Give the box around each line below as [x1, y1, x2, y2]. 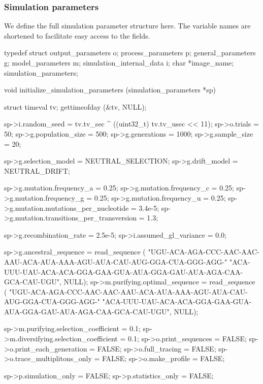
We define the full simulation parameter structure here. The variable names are [4, 20, 251, 31]
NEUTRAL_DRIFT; [4, 165, 70, 176]
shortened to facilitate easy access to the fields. [4, 30, 150, 41]
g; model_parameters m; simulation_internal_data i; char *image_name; [4, 57, 234, 68]
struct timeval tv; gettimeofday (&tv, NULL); [4, 101, 147, 112]
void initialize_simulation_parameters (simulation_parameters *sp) [4, 84, 216, 95]
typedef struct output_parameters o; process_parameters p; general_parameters [4, 47, 256, 58]
